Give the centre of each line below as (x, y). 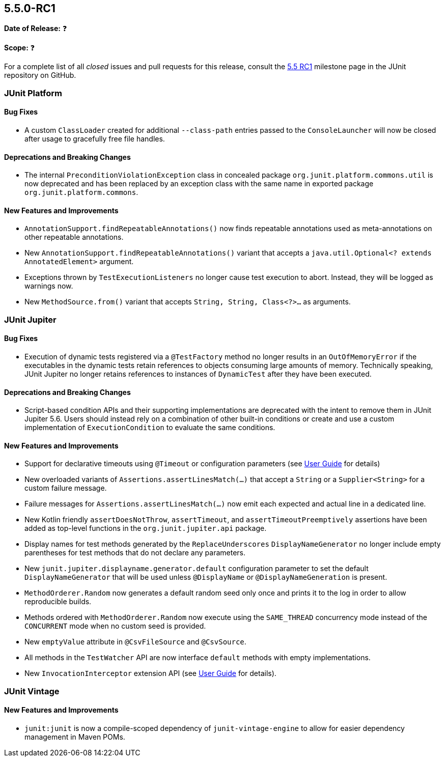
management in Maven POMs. (75, 737)
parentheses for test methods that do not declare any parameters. (135, 553)
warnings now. (49, 286)
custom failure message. (66, 488)
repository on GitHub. (40, 75)
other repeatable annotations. (74, 237)
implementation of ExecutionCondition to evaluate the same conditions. (150, 428)
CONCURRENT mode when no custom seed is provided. (115, 626)
